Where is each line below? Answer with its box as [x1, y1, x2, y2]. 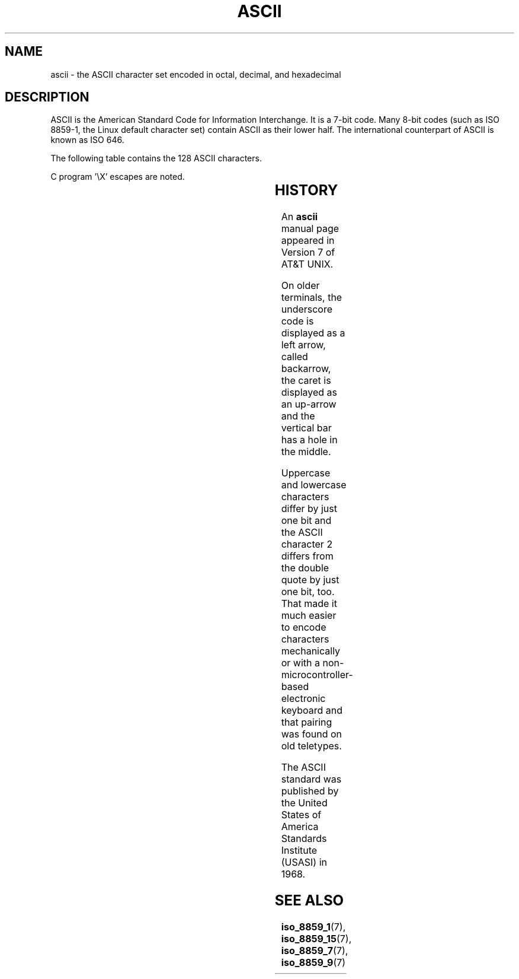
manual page [281, 223, 339, 235]
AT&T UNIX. [281, 258, 334, 271]
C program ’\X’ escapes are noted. [50, 171, 185, 182]
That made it [281, 597, 337, 610]
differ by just [281, 503, 337, 515]
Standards [281, 832, 327, 845]
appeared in [281, 234, 335, 247]
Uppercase [281, 467, 331, 479]
